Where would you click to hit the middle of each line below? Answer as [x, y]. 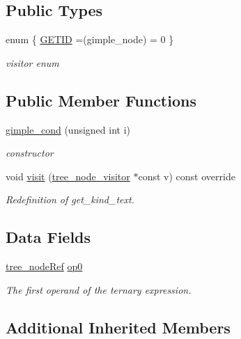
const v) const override [187, 176]
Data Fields [48, 237]
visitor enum [32, 62]
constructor [30, 153]
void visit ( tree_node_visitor [68, 176]
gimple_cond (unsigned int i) [68, 129]
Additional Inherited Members [118, 327]
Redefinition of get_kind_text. [70, 199]
